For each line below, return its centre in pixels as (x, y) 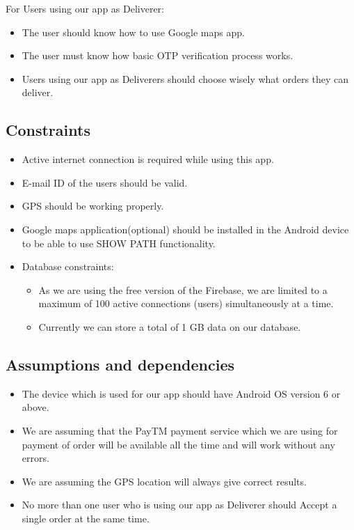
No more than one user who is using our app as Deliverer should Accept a (179, 505)
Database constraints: (68, 266)
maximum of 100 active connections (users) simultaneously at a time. (186, 303)
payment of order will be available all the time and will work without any (178, 444)
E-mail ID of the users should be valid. (105, 182)
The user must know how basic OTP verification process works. (158, 55)
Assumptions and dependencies (120, 364)
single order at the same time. (86, 518)
